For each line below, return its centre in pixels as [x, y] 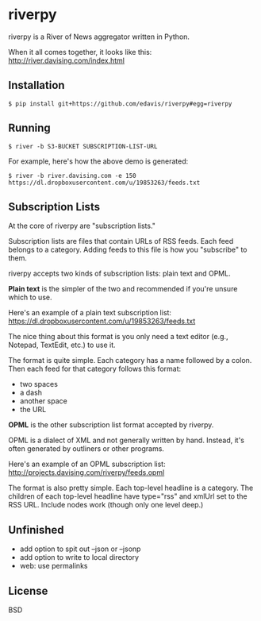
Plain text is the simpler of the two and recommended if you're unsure [123, 289]
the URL [33, 410]
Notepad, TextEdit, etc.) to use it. [62, 345]
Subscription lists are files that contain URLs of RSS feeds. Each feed [121, 241]
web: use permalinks [54, 566]
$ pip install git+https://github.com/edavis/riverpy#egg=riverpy [120, 104]
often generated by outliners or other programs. [86, 449]
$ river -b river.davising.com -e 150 [72, 175]
